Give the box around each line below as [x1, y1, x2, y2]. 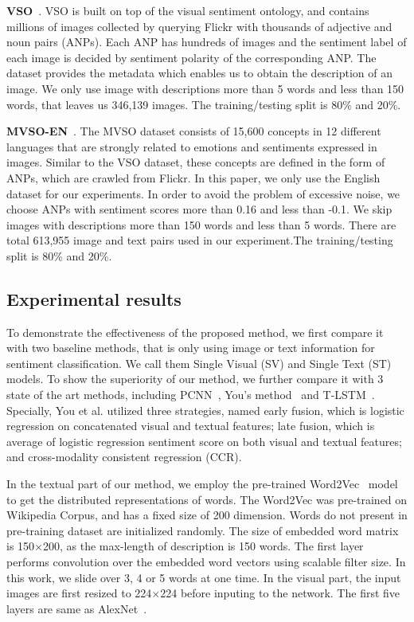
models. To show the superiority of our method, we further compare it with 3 [6, 370, 384, 387]
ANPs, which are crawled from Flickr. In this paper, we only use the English [6, 169, 381, 186]
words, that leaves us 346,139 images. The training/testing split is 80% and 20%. [6, 96, 401, 112]
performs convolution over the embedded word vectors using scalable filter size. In [6, 554, 406, 570]
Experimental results [6, 286, 182, 311]
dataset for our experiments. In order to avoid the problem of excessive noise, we [6, 185, 400, 201]
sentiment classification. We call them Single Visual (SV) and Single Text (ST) [6, 354, 392, 371]
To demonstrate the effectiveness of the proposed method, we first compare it [6, 323, 384, 340]
